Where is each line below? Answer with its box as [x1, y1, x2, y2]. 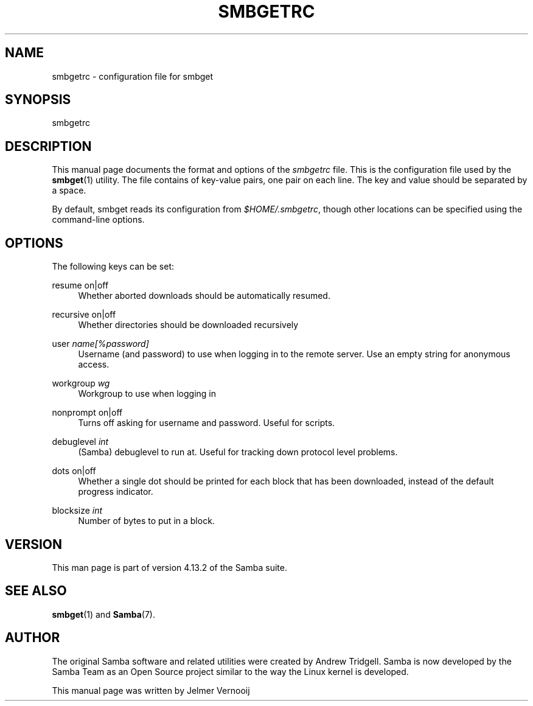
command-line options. [52, 214, 145, 225]
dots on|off [52, 466, 96, 477]
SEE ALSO [5, 583, 67, 599]
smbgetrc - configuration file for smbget [52, 71, 214, 82]
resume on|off [52, 280, 109, 291]
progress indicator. [78, 486, 153, 497]
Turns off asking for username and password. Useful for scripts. [78, 418, 335, 428]
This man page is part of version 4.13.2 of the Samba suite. [52, 562, 287, 573]
